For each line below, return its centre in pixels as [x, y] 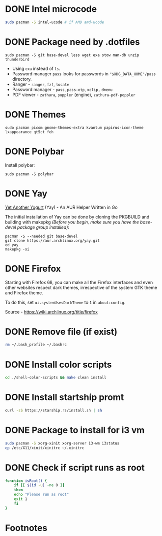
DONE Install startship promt [65, 397]
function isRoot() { [26, 481]
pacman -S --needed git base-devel [41, 236]
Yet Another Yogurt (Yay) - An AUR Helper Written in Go [61, 207]
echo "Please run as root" [41, 495]
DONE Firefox [33, 268]
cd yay [12, 245]
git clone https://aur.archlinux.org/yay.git [52, 240]
